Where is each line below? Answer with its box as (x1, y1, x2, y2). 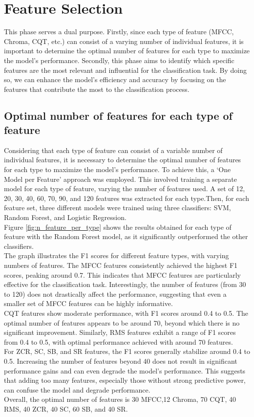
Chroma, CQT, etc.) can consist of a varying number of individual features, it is (4, 36, 244, 46)
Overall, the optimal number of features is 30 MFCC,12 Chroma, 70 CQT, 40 (4, 394, 236, 404)
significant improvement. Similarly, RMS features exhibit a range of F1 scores (4, 327, 236, 337)
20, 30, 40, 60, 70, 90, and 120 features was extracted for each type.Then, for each (4, 193, 249, 203)
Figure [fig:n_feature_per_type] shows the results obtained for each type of (4, 221, 232, 232)
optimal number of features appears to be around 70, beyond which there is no (4, 317, 240, 328)
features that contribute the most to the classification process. (4, 84, 190, 94)
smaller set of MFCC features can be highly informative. (4, 298, 173, 308)
